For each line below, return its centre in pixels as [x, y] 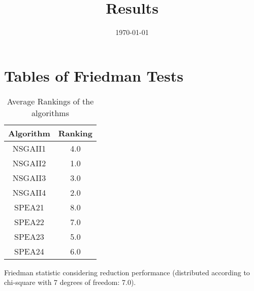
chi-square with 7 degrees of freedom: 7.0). [70, 282]
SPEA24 [29, 251]
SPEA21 [29, 207]
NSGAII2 [29, 163]
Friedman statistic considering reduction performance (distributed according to [127, 272]
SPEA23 [29, 236]
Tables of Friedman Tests [94, 75]
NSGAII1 [29, 148]
